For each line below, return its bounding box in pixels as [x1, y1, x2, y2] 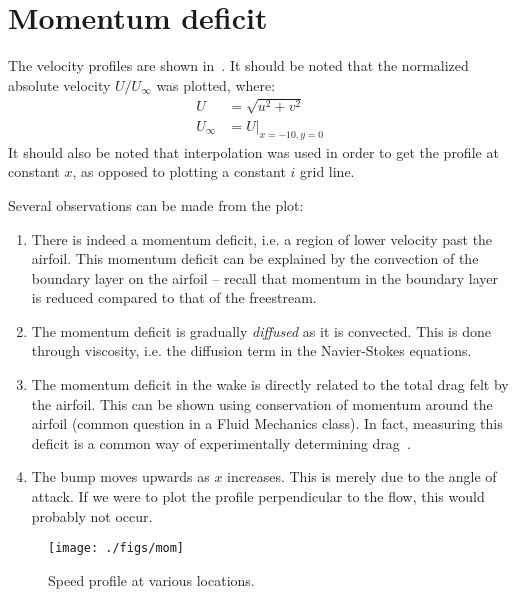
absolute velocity [8, 74, 111, 95]
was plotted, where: [156, 74, 276, 95]
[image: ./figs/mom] [48, 541, 185, 556]
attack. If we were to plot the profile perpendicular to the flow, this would [31, 486, 485, 507]
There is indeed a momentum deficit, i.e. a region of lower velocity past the [31, 228, 493, 249]
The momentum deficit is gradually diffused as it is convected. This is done [31, 320, 491, 341]
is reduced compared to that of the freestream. [31, 287, 317, 308]
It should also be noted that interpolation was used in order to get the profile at [8, 141, 499, 162]
